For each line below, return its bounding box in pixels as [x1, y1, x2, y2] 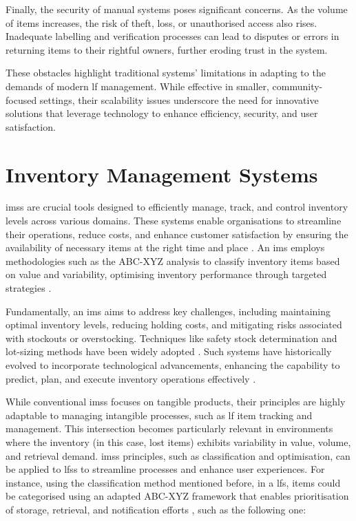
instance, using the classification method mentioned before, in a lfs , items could [6, 475, 341, 489]
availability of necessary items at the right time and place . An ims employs [6, 240, 325, 255]
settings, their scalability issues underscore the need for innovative [39, 92, 319, 107]
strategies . [6, 281, 52, 295]
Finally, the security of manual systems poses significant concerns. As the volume [6, 2, 348, 16]
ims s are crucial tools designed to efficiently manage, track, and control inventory [6, 200, 348, 214]
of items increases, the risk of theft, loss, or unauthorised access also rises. [6, 15, 317, 30]
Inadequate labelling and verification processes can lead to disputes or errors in [6, 29, 339, 43]
